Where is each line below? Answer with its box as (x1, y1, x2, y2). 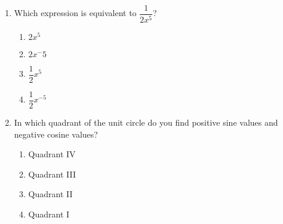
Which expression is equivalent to (14, 7, 137, 19)
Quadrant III (28, 167, 76, 180)
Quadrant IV (28, 148, 76, 160)
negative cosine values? (14, 127, 98, 140)
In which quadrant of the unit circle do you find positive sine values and (14, 116, 278, 129)
